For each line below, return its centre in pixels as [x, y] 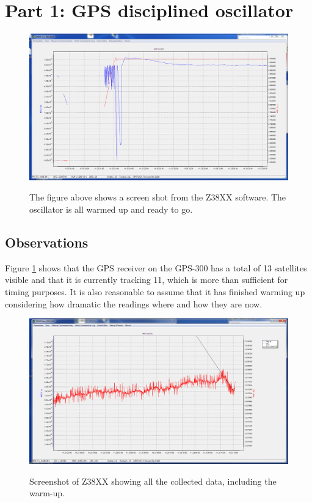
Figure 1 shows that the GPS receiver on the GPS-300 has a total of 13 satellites [156, 267]
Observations [47, 242]
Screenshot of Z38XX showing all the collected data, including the [153, 481]
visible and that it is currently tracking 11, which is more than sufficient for [147, 280]
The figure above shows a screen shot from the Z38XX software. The [158, 197]
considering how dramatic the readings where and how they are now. [134, 303]
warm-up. [47, 493]
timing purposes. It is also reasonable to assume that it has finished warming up [155, 292]
